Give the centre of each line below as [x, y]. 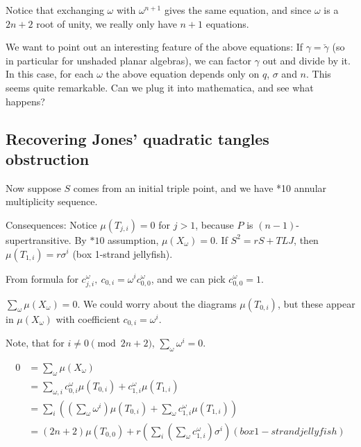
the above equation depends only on [183, 74]
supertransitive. [39, 239]
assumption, [133, 239]
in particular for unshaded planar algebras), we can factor [128, 60]
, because [215, 224]
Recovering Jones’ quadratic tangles [137, 138]
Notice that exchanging [55, 10]
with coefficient [88, 318]
